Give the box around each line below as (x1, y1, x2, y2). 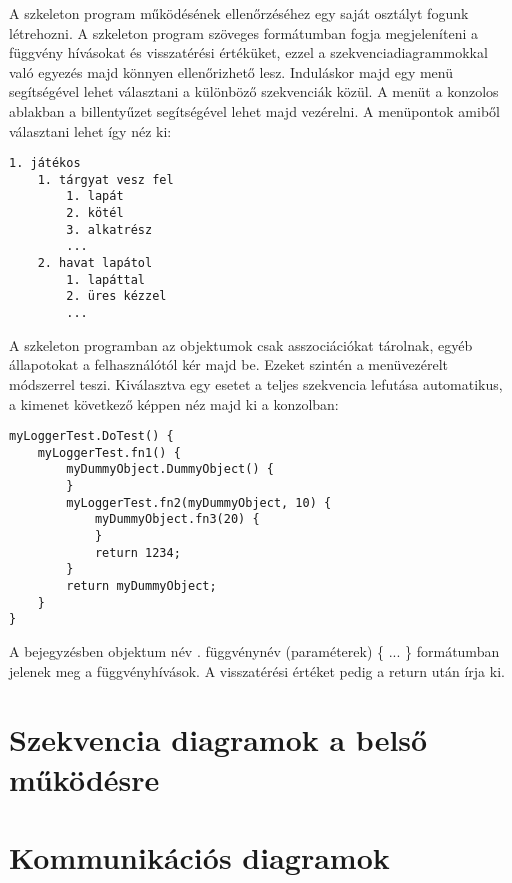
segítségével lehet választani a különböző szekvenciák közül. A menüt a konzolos (9, 81, 499, 102)
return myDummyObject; (66, 579, 217, 593)
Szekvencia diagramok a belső (9, 719, 428, 760)
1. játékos (9, 156, 81, 171)
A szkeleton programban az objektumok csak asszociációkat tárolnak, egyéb (9, 334, 473, 355)
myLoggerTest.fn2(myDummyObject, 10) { (66, 495, 332, 510)
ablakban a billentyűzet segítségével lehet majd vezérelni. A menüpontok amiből (9, 100, 500, 121)
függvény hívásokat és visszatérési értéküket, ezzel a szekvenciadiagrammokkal (9, 42, 488, 63)
